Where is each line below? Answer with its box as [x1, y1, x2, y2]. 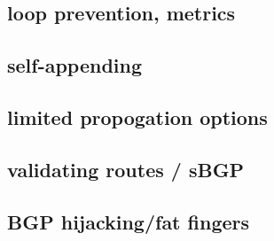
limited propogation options [7, 103, 268, 130]
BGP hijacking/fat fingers [7, 207, 250, 235]
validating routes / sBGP [7, 155, 245, 183]
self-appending [7, 51, 143, 79]
